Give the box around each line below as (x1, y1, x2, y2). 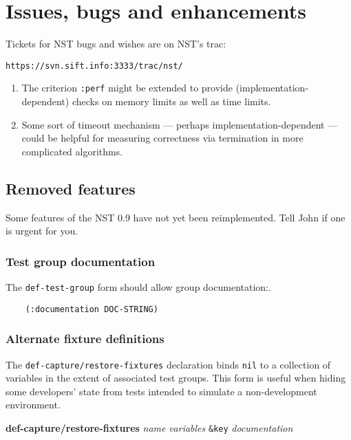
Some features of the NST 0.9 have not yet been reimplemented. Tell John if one (6, 210, 345, 224)
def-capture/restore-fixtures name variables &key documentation (6, 420, 293, 434)
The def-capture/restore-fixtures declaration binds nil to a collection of (6, 357, 331, 371)
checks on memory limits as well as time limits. (72, 94, 271, 109)
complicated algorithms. (21, 144, 123, 158)
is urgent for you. (6, 223, 78, 238)
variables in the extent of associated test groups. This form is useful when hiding (6, 371, 346, 385)
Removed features (6, 177, 136, 199)
